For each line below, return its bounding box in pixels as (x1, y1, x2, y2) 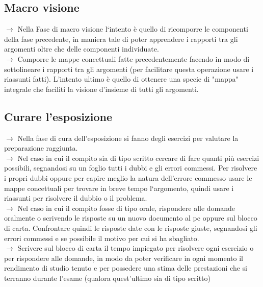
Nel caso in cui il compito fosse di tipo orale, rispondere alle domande (17, 202, 235, 213)
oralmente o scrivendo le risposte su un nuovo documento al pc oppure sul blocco (4, 212, 257, 223)
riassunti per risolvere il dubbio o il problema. (4, 193, 147, 203)
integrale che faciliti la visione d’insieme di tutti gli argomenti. (4, 83, 199, 94)
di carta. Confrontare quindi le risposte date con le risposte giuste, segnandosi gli (4, 222, 257, 233)
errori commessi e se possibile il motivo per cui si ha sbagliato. (4, 232, 199, 243)
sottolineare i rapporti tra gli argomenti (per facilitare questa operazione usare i (4, 63, 254, 74)
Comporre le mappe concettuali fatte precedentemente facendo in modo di (17, 53, 250, 64)
